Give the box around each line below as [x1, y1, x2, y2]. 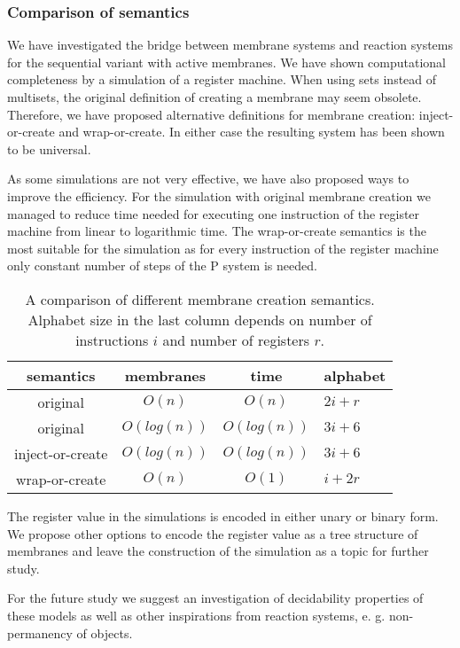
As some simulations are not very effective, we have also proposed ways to [7, 169, 409, 188]
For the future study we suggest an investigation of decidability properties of [7, 589, 424, 607]
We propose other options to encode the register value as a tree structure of [7, 524, 418, 543]
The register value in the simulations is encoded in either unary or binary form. [7, 506, 439, 525]
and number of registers [162, 329, 310, 350]
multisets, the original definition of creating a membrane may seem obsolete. [7, 88, 422, 105]
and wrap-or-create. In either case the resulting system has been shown [58, 122, 445, 141]
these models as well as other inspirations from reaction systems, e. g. [7, 605, 386, 624]
